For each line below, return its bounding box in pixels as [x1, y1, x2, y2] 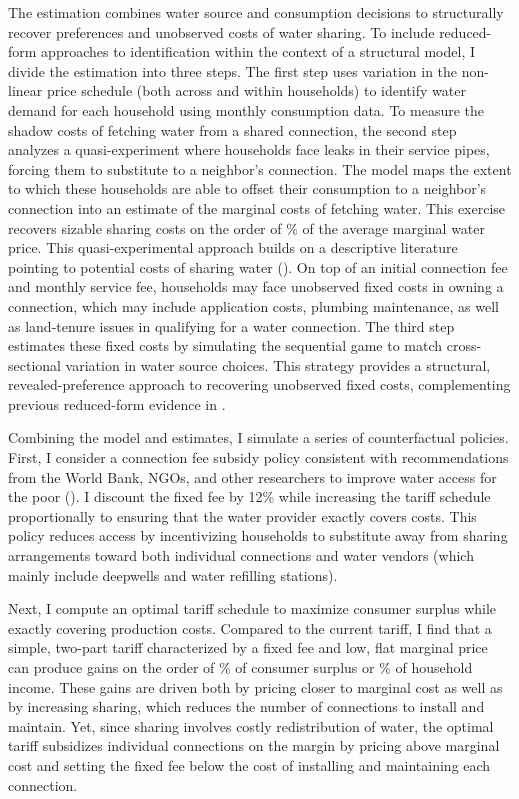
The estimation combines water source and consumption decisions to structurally [8, 2, 504, 22]
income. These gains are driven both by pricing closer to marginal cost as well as [8, 676, 503, 697]
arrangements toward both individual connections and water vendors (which [8, 545, 474, 566]
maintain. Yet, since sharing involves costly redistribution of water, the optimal [8, 715, 494, 736]
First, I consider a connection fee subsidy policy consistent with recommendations [8, 447, 509, 468]
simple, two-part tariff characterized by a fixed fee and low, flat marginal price [8, 637, 488, 658]
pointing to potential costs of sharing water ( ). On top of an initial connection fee [8, 256, 508, 277]
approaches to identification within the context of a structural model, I [41, 41, 475, 62]
